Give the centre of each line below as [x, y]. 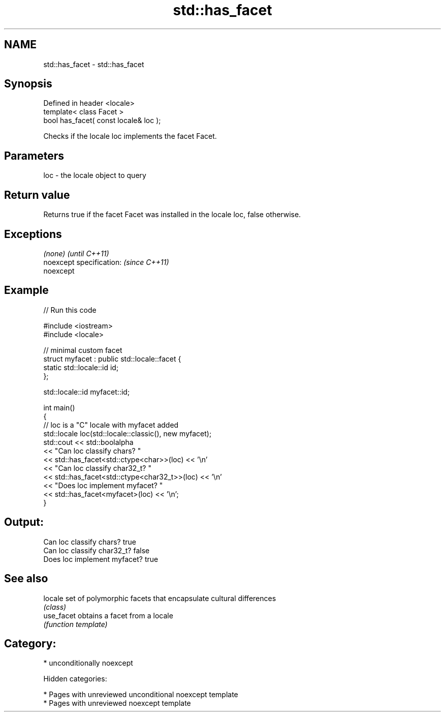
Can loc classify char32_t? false [97, 550]
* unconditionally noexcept [88, 663]
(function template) [75, 624]
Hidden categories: [75, 679]
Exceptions [33, 234]
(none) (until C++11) [76, 253]
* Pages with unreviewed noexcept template [117, 703]
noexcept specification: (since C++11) [106, 262]
